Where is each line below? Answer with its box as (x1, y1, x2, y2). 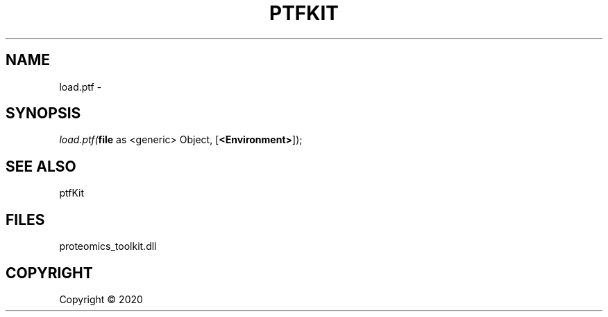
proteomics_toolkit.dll (59, 240, 157, 253)
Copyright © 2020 (59, 293, 143, 305)
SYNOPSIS (6, 105, 81, 123)
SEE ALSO (6, 157, 76, 175)
